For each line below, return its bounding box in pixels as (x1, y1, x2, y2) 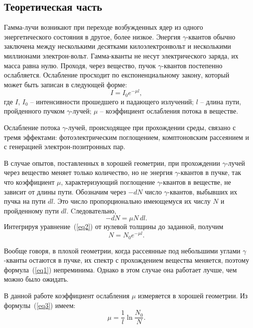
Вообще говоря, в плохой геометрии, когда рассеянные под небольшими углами (4, 245, 241, 255)
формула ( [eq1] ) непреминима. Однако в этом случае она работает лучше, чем (4, 264, 237, 274)
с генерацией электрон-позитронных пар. (4, 141, 126, 152)
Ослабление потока (4, 122, 60, 133)
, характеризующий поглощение (61, 177, 155, 187)
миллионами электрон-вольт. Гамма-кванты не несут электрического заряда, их (4, 50, 239, 60)
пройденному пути (4, 205, 59, 215)
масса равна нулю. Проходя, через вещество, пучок (4, 60, 156, 70)
